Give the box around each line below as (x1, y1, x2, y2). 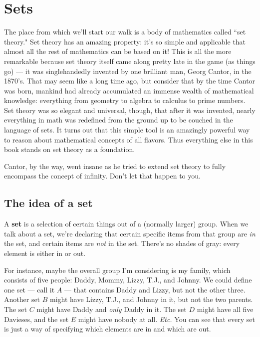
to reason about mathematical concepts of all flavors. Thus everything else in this (4, 134, 253, 144)
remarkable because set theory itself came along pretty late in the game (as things (4, 55, 256, 66)
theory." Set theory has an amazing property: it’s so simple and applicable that (4, 36, 246, 46)
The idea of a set (4, 195, 93, 210)
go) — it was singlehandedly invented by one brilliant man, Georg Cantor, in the (4, 65, 252, 76)
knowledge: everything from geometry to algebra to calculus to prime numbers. (4, 95, 246, 105)
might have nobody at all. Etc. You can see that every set (78, 313, 255, 324)
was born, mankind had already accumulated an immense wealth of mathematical (4, 85, 254, 95)
